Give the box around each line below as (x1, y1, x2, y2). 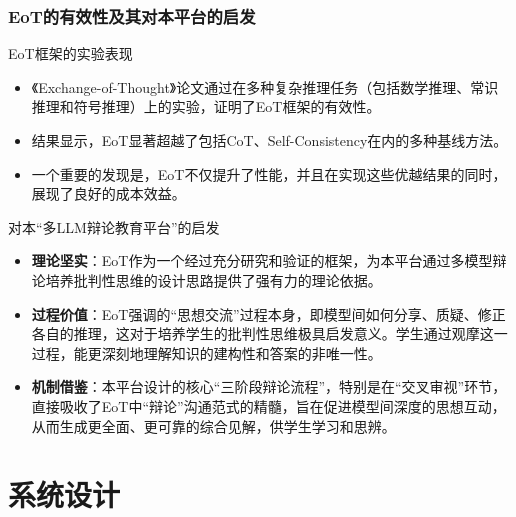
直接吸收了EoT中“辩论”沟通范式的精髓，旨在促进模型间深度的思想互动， (31, 395, 506, 416)
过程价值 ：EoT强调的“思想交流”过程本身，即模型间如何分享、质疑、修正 (31, 303, 506, 324)
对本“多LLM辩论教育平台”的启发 (8, 216, 220, 237)
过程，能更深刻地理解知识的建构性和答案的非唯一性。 (31, 342, 382, 363)
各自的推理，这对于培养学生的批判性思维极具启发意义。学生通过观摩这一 (31, 323, 508, 344)
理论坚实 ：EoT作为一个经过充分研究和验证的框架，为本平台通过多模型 (31, 250, 493, 271)
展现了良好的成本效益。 (31, 183, 186, 204)
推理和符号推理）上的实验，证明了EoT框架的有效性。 (31, 96, 381, 117)
